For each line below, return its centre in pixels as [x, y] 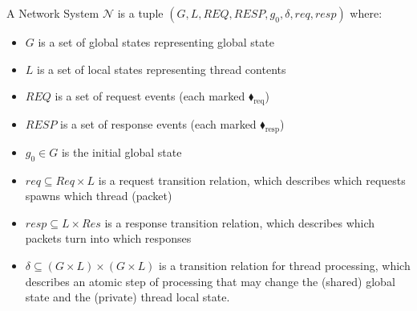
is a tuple [140, 13]
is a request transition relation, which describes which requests [252, 180]
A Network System [53, 13]
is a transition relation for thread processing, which [285, 265]
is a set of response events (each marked [158, 123]
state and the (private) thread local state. [128, 297]
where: [366, 13]
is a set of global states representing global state [156, 42]
